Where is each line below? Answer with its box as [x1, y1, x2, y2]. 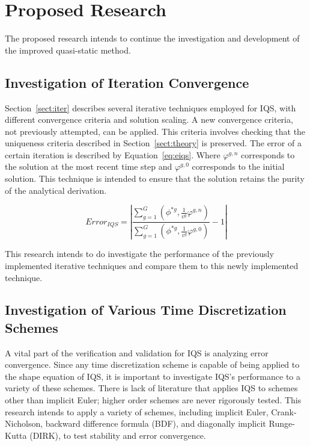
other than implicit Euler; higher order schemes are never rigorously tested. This [5, 394, 302, 406]
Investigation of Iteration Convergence [5, 73, 249, 91]
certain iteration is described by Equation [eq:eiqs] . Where [5, 148, 220, 161]
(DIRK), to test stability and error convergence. [29, 429, 206, 441]
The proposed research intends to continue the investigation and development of [5, 32, 300, 45]
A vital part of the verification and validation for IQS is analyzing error [5, 346, 269, 359]
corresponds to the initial [192, 160, 285, 173]
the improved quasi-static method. [5, 43, 131, 56]
